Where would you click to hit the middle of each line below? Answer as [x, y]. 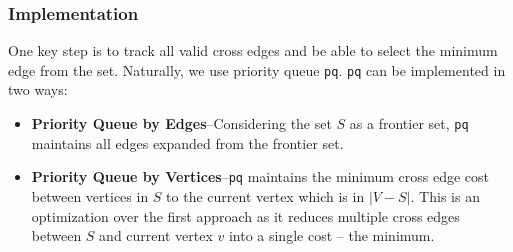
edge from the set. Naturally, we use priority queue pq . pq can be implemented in [257, 69]
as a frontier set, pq [409, 123]
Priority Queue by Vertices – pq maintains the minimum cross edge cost [260, 176]
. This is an [445, 195]
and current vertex [156, 235]
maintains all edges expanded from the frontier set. [187, 142]
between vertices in [90, 195]
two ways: [38, 89]
